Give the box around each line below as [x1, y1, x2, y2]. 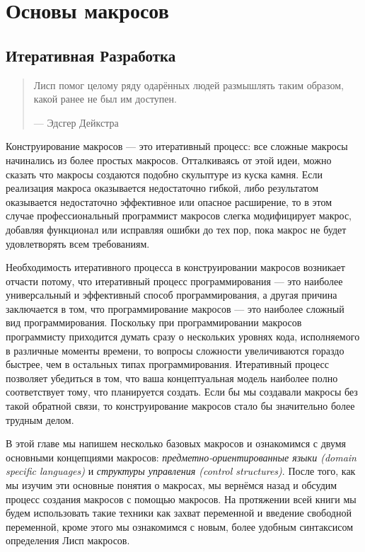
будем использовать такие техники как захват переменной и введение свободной [6, 505, 352, 520]
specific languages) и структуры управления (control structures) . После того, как [6, 464, 356, 478]
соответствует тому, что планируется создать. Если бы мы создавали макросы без [6, 384, 358, 399]
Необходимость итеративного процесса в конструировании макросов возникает [6, 260, 345, 275]
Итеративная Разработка [6, 44, 176, 66]
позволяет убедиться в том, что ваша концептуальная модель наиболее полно [6, 370, 338, 385]
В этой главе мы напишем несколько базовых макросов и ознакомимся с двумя [6, 436, 347, 451]
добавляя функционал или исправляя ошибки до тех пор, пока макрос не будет [6, 222, 347, 236]
